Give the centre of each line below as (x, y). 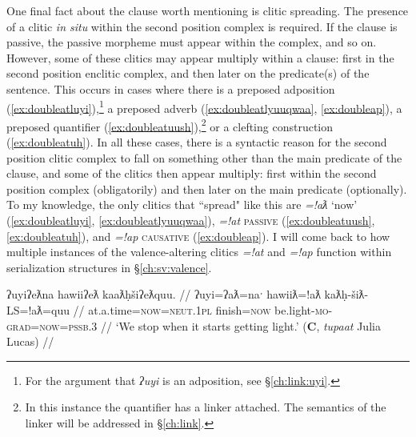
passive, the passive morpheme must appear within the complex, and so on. (192, 42)
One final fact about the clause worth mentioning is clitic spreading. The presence (208, 10)
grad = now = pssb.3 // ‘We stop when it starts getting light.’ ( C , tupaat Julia (194, 325)
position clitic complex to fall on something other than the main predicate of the (204, 157)
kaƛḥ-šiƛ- (346, 294)
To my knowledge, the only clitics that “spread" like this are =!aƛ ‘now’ (182, 204)
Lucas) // (30, 341)
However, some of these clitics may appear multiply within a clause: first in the (200, 57)
